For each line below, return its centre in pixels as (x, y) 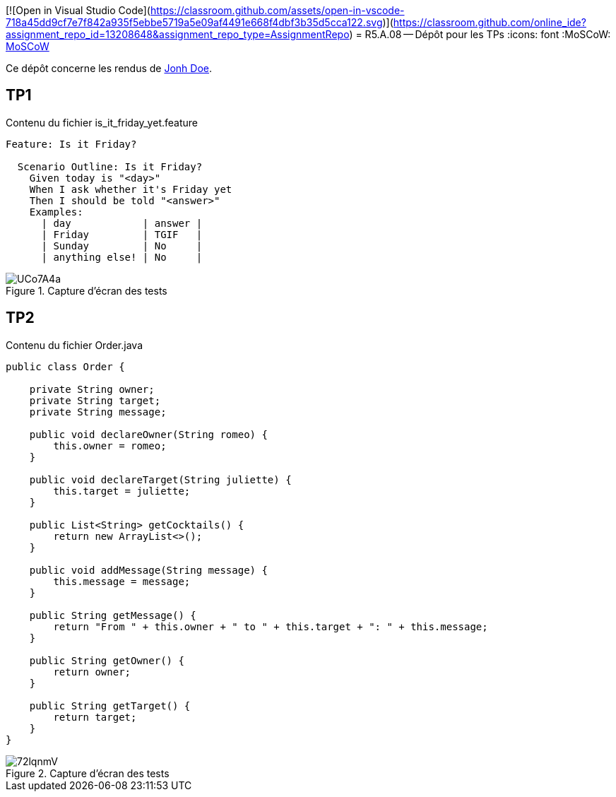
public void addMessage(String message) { (148, 570)
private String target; (95, 400)
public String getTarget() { (110, 706)
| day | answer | (122, 223)
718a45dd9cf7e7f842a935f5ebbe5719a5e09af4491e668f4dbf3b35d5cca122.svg (194, 22)
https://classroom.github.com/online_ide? (490, 22)
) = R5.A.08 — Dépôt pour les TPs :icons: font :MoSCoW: (480, 34)
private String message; (98, 412)
